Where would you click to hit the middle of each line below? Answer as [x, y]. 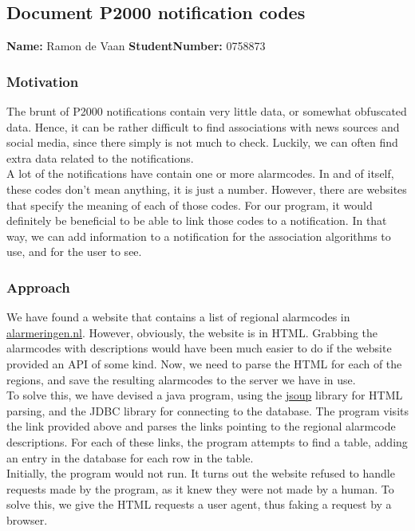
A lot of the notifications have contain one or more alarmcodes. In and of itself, [200, 173]
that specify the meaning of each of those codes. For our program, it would [190, 205]
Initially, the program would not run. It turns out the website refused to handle [201, 473]
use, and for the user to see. [74, 252]
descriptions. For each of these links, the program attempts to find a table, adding [207, 441]
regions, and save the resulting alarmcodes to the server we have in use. [181, 379]
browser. [27, 519]
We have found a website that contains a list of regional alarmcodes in [178, 317]
